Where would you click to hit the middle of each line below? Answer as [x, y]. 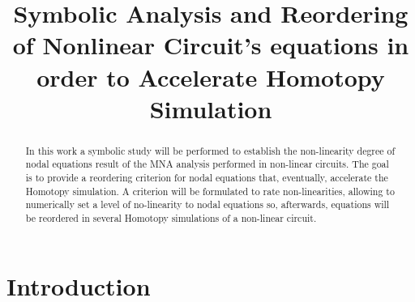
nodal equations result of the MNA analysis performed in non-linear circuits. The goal [207, 164]
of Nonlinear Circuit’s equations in [211, 45]
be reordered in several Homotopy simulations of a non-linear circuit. [171, 218]
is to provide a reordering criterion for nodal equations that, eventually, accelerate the [207, 178]
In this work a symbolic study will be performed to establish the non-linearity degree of [210, 150]
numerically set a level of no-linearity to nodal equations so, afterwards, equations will [207, 204]
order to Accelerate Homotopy [211, 77]
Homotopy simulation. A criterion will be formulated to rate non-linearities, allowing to [210, 191]
